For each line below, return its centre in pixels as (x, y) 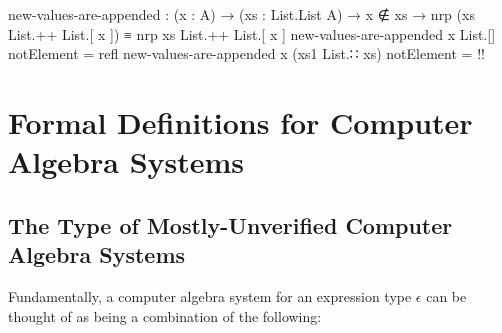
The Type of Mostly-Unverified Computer (230, 224)
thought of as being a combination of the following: (165, 315)
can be (446, 295)
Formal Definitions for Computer (240, 121)
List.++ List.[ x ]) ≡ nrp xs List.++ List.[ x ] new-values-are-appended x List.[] (252, 33)
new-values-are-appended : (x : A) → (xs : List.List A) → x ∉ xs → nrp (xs (241, 14)
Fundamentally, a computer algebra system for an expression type (210, 295)
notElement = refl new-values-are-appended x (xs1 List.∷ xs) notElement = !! (246, 53)
